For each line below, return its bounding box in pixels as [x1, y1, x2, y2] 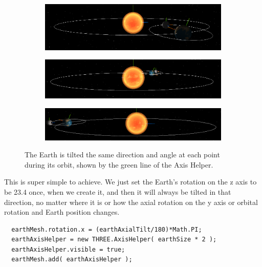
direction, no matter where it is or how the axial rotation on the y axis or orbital [4, 196, 258, 207]
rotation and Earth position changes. [4, 207, 120, 217]
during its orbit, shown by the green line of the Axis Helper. [25, 159, 213, 170]
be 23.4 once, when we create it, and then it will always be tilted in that [4, 186, 231, 197]
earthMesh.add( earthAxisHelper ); [11, 256, 133, 263]
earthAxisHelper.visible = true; [11, 245, 125, 253]
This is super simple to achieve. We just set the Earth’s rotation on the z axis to [4, 176, 257, 187]
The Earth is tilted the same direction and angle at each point [25, 149, 220, 160]
